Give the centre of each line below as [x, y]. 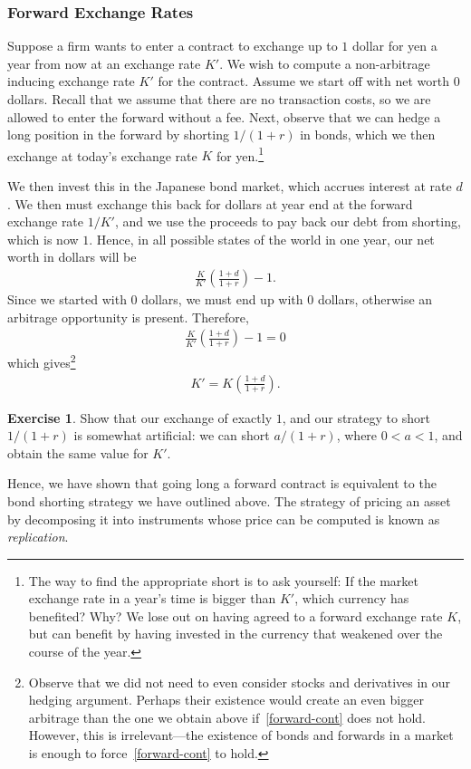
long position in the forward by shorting [118, 135]
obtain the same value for [78, 452]
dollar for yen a [394, 46]
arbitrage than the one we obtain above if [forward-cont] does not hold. [227, 717]
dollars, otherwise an [375, 299]
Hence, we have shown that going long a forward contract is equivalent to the [222, 483]
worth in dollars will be [72, 257]
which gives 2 [42, 361]
